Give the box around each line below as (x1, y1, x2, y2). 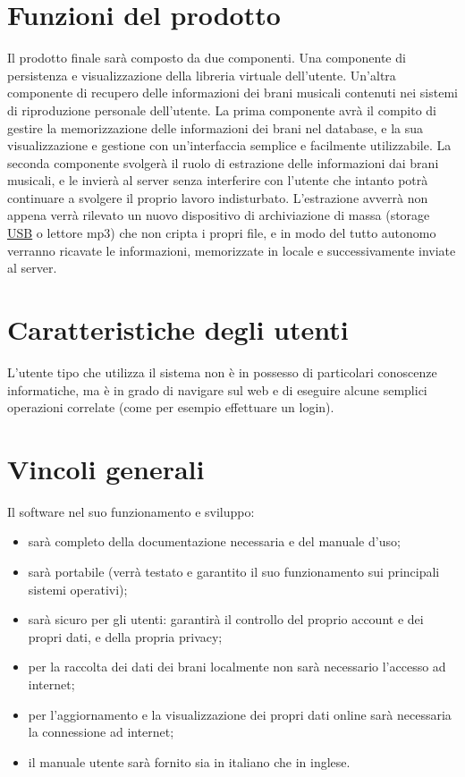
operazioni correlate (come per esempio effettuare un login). (7, 398, 334, 417)
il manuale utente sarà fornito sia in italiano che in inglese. (28, 752, 351, 771)
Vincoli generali (7, 450, 205, 486)
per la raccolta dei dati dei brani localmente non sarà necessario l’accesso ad (28, 657, 446, 676)
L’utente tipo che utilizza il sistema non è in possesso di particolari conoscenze (7, 362, 437, 381)
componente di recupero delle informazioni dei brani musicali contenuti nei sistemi (7, 83, 458, 102)
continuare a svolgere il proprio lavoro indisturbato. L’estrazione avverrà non (7, 188, 428, 207)
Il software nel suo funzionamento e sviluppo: (7, 502, 255, 520)
